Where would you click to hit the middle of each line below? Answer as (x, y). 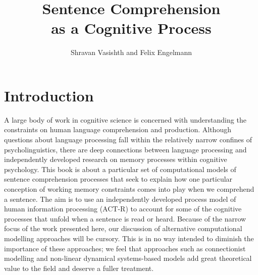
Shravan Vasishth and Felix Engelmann (131, 52)
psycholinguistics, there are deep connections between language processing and (125, 149)
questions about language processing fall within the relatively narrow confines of (128, 140)
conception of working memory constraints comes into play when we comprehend (129, 189)
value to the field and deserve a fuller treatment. (79, 268)
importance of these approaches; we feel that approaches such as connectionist (125, 248)
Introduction (49, 95)
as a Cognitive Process (131, 28)
